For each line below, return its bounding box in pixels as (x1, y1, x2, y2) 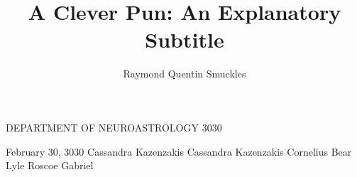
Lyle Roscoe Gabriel (6, 158, 94, 173)
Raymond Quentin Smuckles (123, 66, 246, 81)
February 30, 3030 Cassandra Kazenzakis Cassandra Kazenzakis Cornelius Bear (6, 144, 352, 159)
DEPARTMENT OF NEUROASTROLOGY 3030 (6, 119, 222, 134)
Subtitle (145, 25, 224, 54)
